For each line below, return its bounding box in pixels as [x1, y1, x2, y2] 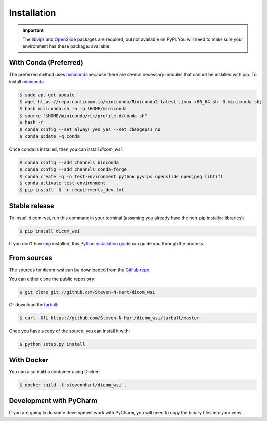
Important [22, 27, 44, 33]
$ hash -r [19, 120, 44, 125]
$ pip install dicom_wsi [19, 228, 80, 234]
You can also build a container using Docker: [9, 368, 100, 374]
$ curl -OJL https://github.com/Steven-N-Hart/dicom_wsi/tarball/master [19, 315, 200, 321]
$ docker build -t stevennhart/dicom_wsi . [19, 382, 127, 388]
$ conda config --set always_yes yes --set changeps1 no [19, 126, 161, 132]
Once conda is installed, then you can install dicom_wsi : [9, 146, 123, 152]
